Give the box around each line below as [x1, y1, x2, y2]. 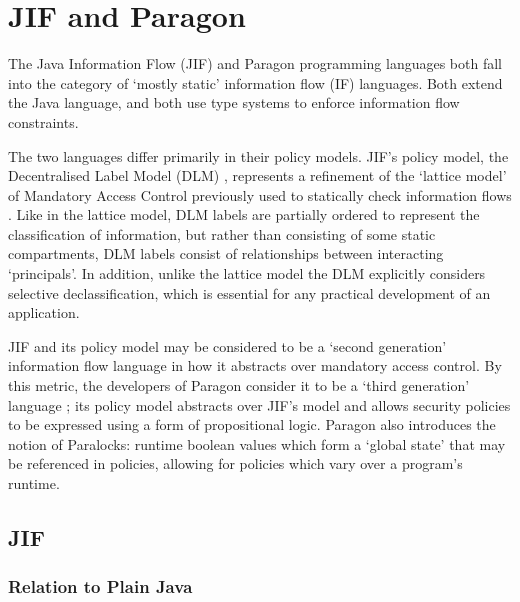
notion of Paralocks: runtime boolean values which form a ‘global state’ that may [8, 433, 506, 454]
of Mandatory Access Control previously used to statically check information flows [8, 184, 512, 205]
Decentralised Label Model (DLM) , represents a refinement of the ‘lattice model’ [8, 165, 507, 186]
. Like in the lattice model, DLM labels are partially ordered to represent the [8, 204, 480, 225]
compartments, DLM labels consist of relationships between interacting [8, 243, 444, 264]
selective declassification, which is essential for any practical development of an [8, 282, 491, 303]
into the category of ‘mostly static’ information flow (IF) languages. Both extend [8, 72, 503, 93]
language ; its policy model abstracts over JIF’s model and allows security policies [8, 394, 511, 415]
